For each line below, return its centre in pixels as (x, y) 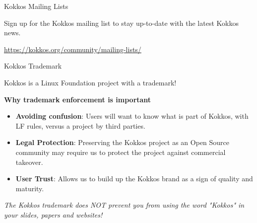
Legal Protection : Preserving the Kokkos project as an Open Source (123, 142)
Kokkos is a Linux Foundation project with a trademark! (90, 82)
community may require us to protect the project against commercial (121, 152)
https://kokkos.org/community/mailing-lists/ (73, 49)
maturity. (30, 188)
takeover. (29, 162)
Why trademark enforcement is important (78, 99)
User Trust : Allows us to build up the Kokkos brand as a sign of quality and (134, 179)
